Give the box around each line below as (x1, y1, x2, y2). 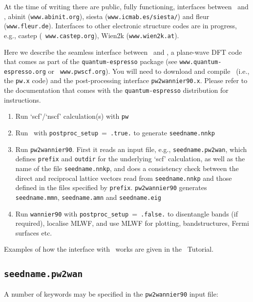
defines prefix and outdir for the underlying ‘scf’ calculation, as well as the (15, 153, 245, 164)
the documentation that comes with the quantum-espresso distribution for (4, 85, 229, 95)
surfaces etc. (15, 227, 52, 237)
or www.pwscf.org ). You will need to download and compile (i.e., (48, 65, 250, 76)
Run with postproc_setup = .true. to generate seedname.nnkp (15, 128, 215, 138)
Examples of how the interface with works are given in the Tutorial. (4, 244, 214, 254)
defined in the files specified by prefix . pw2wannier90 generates (15, 182, 207, 193)
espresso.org (4, 68, 46, 75)
